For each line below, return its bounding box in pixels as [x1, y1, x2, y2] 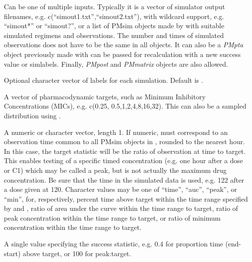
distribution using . [4, 110, 61, 120]
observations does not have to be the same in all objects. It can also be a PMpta [4, 39, 243, 50]
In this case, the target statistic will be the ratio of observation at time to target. [4, 146, 246, 156]
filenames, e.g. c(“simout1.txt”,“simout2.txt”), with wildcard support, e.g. [4, 11, 224, 21]
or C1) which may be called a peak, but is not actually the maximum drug [4, 165, 227, 175]
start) [4, 248, 21, 258]
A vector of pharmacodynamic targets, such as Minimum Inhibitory [4, 91, 206, 101]
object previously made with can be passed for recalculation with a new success [4, 49, 241, 59]
